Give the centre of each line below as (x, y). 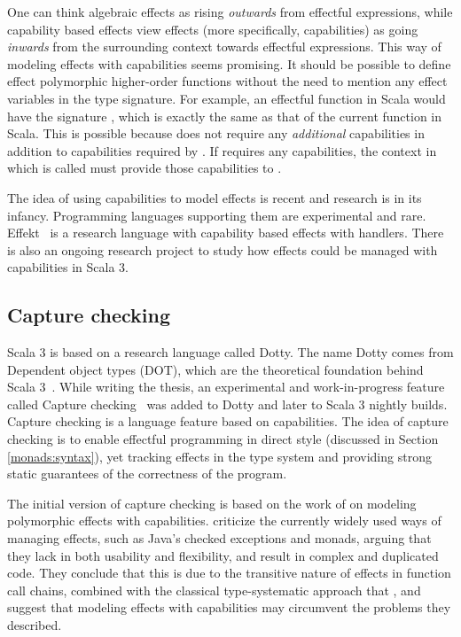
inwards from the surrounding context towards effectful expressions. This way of (224, 47)
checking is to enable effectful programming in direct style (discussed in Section (223, 439)
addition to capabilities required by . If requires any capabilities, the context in (222, 150)
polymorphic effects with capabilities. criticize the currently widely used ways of (224, 520)
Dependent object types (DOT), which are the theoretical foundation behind (215, 369)
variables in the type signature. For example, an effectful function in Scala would (227, 98)
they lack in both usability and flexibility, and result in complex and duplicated (223, 555)
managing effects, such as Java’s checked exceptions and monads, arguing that (219, 538)
